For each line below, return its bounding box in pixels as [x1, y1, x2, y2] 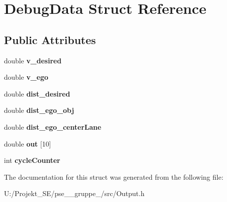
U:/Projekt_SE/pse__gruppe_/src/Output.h [4, 188, 145, 199]
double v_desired [4, 55, 61, 65]
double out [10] [4, 138, 51, 149]
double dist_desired [4, 88, 70, 99]
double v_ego [4, 72, 49, 82]
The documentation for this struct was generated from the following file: [4, 171, 224, 182]
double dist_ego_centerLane [4, 121, 102, 132]
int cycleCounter [4, 155, 60, 165]
